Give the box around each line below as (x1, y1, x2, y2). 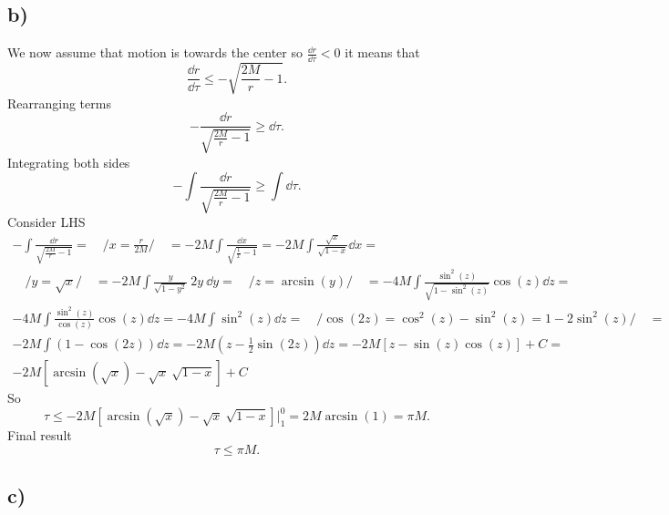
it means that (345, 43, 420, 62)
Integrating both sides (7, 152, 130, 171)
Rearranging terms (7, 93, 111, 112)
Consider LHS (7, 212, 86, 232)
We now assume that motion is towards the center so (7, 43, 303, 62)
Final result (7, 426, 72, 445)
